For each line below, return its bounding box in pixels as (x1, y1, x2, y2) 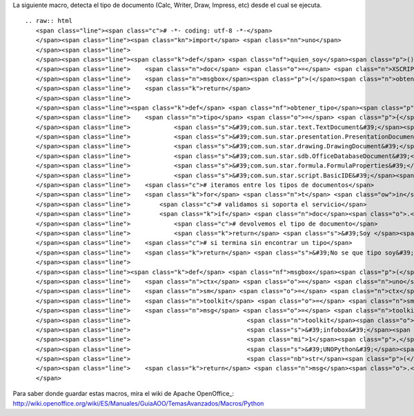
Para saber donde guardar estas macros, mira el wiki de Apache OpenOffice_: (12, 390, 235, 398)
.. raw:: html (25, 17, 72, 25)
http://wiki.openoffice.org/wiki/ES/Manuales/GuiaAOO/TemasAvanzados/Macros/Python (12, 399, 264, 407)
